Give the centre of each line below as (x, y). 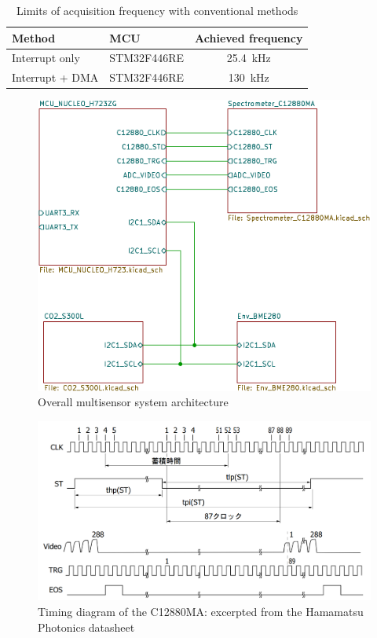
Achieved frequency (249, 37)
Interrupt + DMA (55, 77)
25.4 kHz (249, 58)
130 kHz (249, 77)
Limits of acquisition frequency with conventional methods (157, 10)
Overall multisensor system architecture (133, 402)
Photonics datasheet (86, 627)
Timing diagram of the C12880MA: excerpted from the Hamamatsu (201, 611)
